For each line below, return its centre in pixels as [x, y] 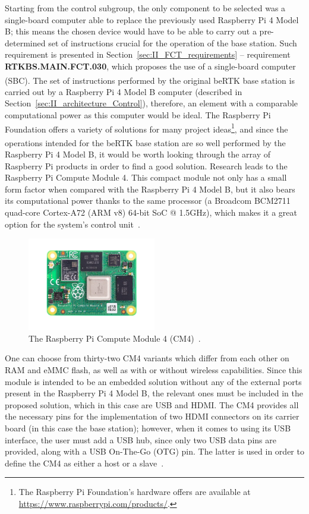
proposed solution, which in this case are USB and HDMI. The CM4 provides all [152, 404]
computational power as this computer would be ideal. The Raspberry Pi [138, 115]
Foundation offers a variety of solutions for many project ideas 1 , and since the [146, 128]
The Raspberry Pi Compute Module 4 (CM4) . [115, 338]
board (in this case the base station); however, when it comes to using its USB [148, 428]
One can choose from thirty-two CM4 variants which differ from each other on [147, 358]
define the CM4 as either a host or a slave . [84, 463]
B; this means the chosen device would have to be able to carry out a [131, 31]
